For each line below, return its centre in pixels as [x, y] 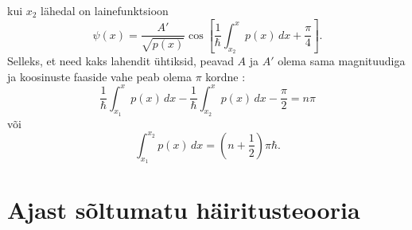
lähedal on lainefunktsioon [105, 10]
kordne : [225, 76]
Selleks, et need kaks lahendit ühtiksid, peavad [120, 60]
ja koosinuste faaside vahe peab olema [99, 76]
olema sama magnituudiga [342, 60]
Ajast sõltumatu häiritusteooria [184, 210]
